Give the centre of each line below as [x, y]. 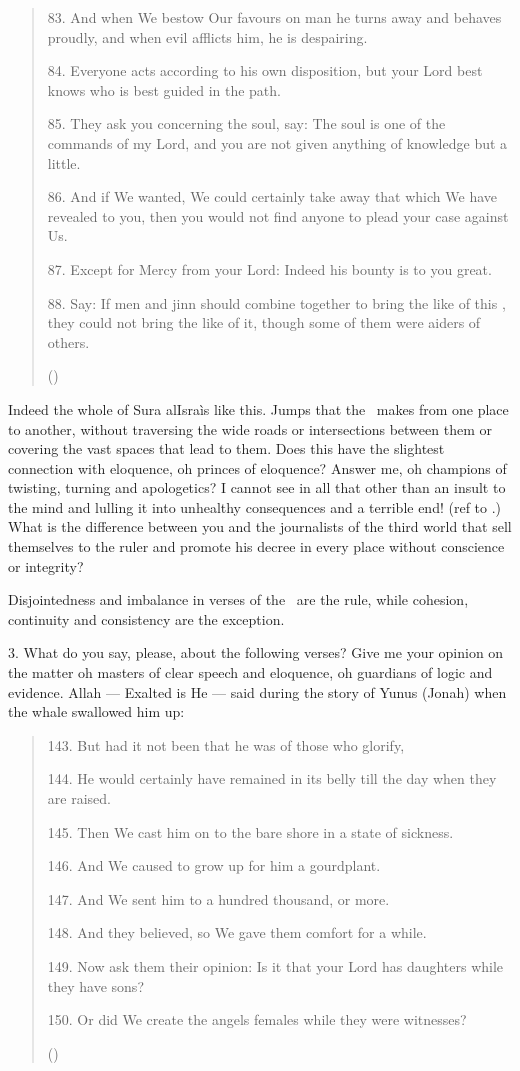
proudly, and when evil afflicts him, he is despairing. [207, 36]
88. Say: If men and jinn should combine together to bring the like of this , [276, 302]
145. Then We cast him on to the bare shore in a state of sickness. [250, 831]
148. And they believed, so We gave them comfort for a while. [237, 932]
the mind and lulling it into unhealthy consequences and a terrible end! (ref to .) [255, 506]
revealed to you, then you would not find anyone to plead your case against [278, 215]
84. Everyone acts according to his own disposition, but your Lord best [265, 70]
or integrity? [46, 565]
